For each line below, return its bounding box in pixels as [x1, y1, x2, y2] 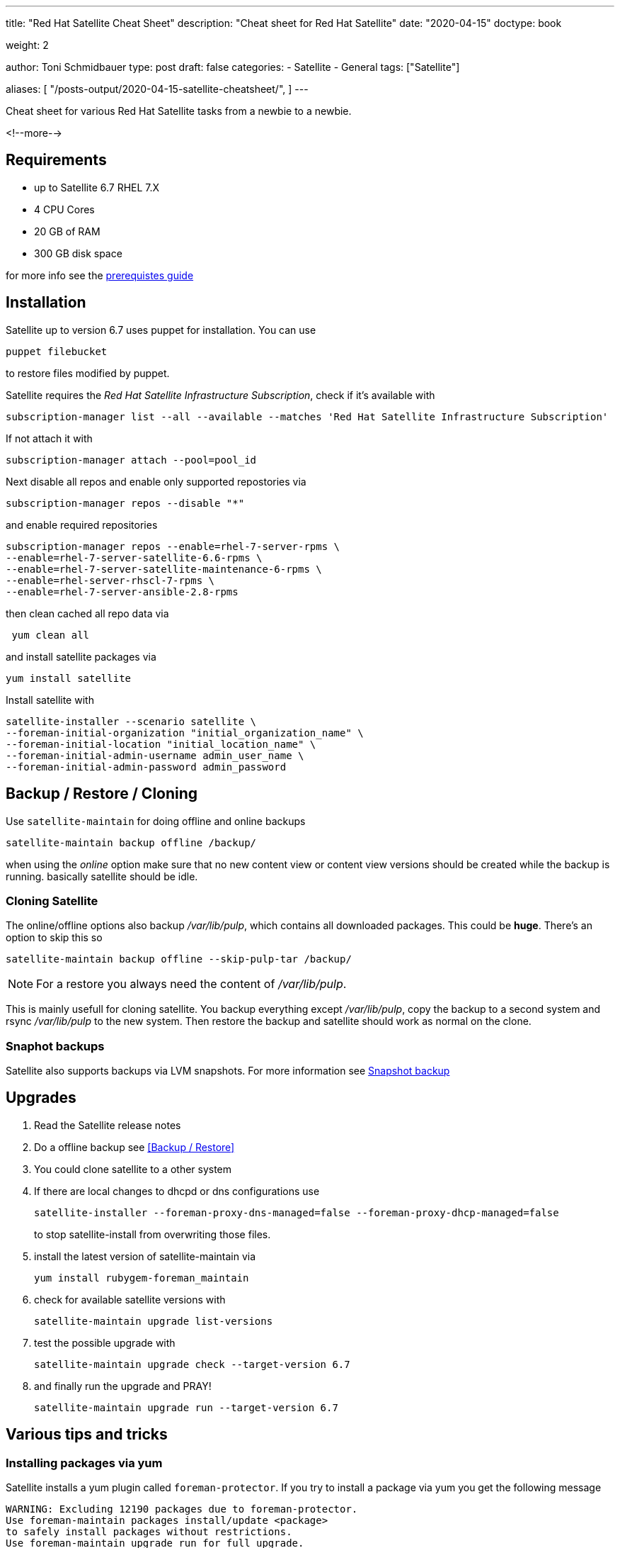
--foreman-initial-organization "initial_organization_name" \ [6, 727, 364, 739]
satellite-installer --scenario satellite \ [6, 715, 257, 727]
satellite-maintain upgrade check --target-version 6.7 [34, 1358, 350, 1370]
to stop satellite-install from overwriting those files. [34, 1228, 271, 1240]
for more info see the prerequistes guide [6, 269, 194, 281]
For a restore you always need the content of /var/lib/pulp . [36, 977, 347, 992]
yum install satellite [6, 672, 132, 684]
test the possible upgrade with [34, 1336, 176, 1349]
